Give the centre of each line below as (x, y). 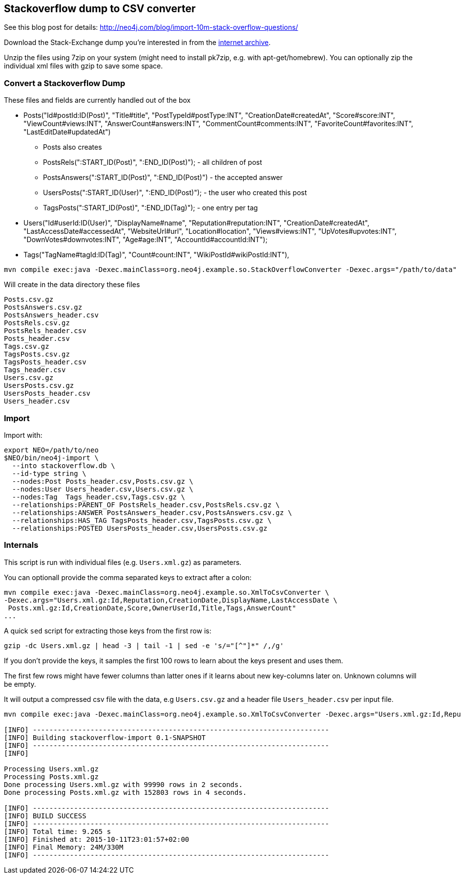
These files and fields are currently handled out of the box (97, 100)
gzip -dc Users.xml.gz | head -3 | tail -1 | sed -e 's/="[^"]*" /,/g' (144, 645)
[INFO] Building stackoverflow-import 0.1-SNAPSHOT (105, 737)
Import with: (23, 435)
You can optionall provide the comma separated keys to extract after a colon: (128, 577)
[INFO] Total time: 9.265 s (58, 831)
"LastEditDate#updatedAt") (67, 132)
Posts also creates (73, 147)
